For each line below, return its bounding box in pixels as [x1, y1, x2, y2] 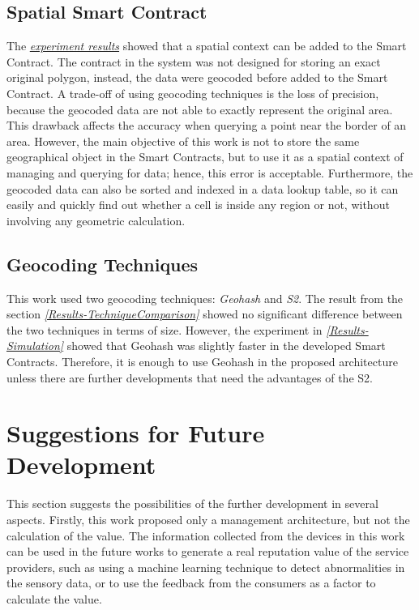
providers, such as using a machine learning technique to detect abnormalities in [6, 558, 405, 575]
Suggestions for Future [6, 416, 265, 450]
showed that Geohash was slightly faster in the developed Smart [66, 337, 386, 354]
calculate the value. [6, 590, 102, 607]
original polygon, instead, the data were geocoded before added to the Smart [6, 69, 388, 86]
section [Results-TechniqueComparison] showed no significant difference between [6, 305, 403, 322]
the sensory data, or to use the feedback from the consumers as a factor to [6, 574, 376, 591]
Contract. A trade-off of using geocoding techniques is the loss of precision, [6, 84, 379, 101]
